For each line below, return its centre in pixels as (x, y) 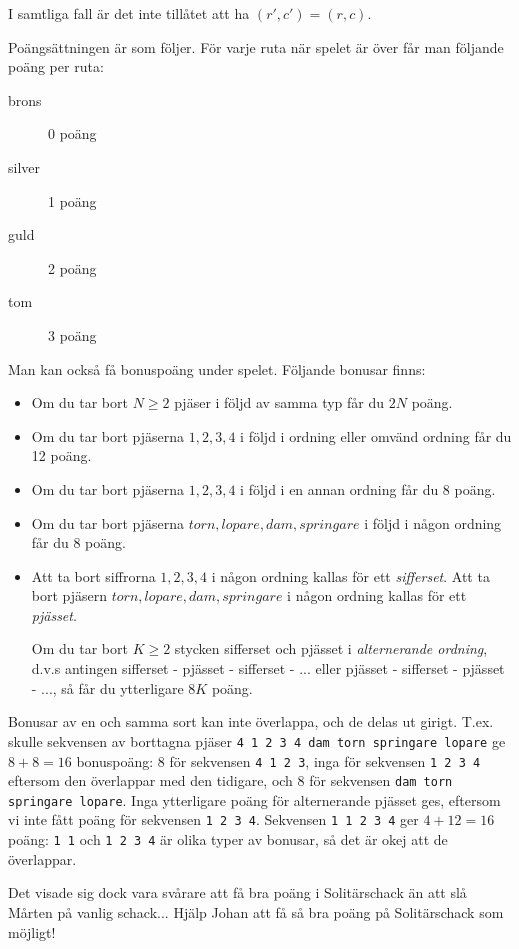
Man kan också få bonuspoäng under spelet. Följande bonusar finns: (217, 368)
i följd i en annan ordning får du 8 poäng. (368, 488)
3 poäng (72, 334)
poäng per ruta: (56, 66)
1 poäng (72, 200)
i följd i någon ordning (433, 522)
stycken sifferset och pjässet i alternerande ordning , (331, 648)
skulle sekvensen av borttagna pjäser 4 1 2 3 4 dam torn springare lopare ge (257, 740)
